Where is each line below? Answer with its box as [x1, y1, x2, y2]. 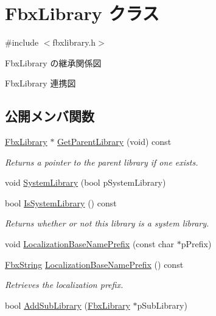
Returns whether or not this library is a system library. [5, 217, 209, 230]
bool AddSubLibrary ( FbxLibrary [5, 298, 130, 311]
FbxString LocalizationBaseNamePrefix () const [5, 258, 184, 270]
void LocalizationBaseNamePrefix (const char [5, 237, 175, 250]
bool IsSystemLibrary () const [5, 196, 117, 209]
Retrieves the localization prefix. [5, 278, 124, 291]
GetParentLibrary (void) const [57, 135, 172, 148]
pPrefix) [181, 237, 212, 250]
